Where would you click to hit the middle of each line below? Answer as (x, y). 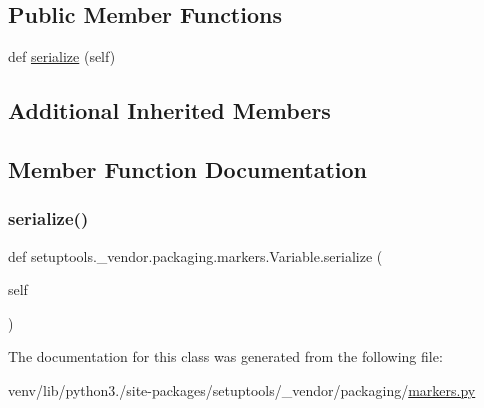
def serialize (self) (62, 56)
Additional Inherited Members (169, 110)
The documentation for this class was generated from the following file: (225, 356)
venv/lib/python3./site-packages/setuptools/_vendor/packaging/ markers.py (242, 389)
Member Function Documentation (188, 168)
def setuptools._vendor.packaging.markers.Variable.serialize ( (195, 255)
